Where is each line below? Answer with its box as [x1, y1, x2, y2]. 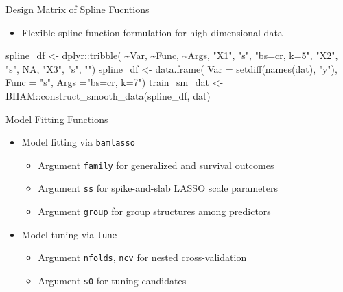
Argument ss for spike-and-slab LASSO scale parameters [38, 181, 279, 195]
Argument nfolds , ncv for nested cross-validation [38, 250, 247, 265]
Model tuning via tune [21, 227, 117, 241]
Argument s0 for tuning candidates [38, 273, 187, 288]
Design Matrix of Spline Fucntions [5, 2, 150, 16]
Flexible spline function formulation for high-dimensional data [21, 25, 283, 39]
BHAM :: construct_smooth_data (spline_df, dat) [5, 88, 211, 102]
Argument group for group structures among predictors [38, 204, 271, 218]
